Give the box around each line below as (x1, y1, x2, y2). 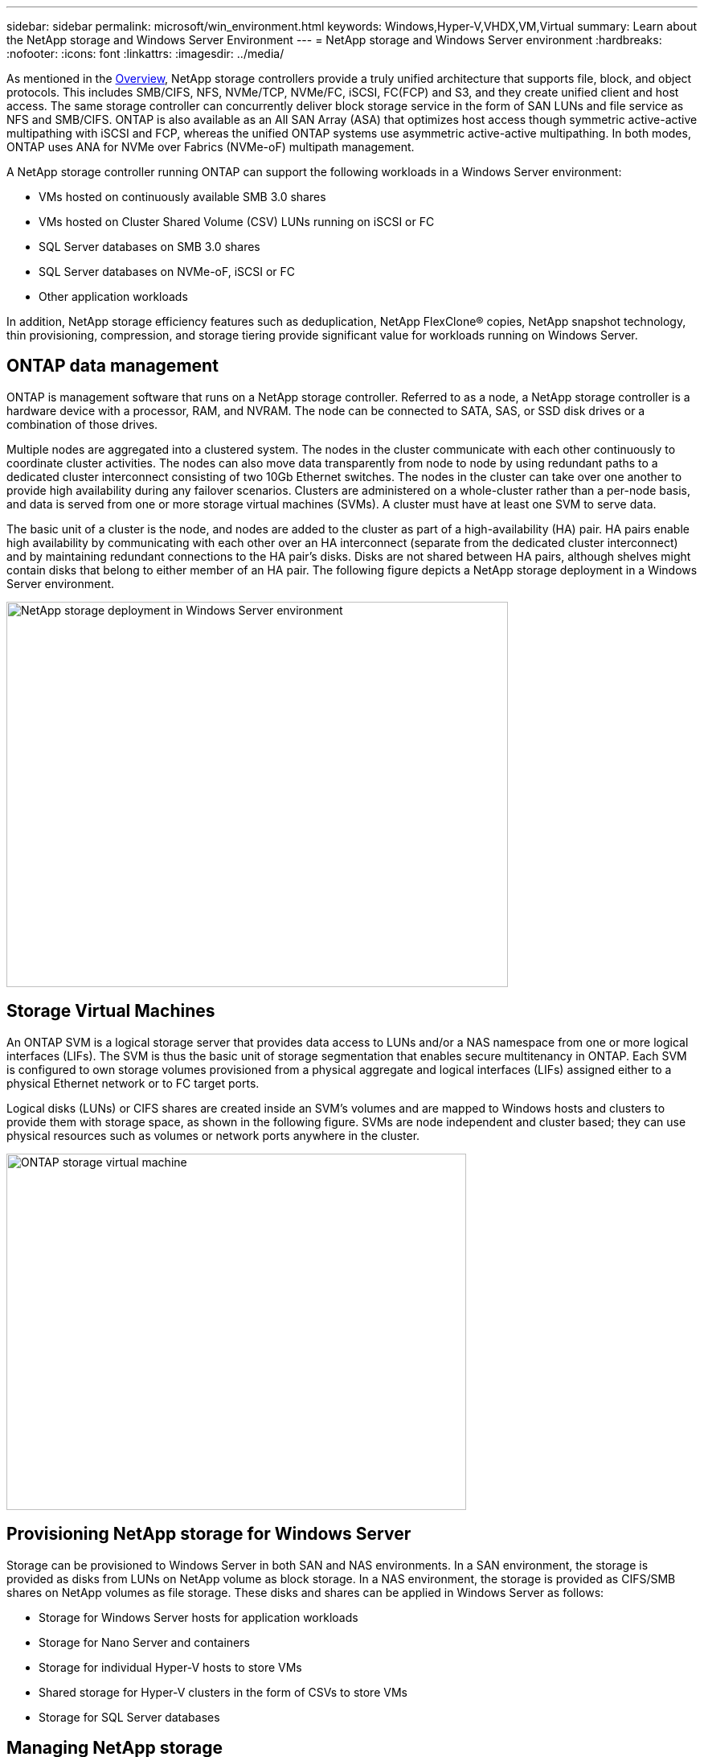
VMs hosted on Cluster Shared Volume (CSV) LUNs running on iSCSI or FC (39, 215, 435, 228)
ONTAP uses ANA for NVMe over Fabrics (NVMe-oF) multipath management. (6, 140, 415, 154)
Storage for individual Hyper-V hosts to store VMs (39, 1660, 302, 1674)
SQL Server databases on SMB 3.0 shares (39, 240, 260, 253)
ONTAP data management (6, 356, 219, 376)
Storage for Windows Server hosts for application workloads (39, 1610, 358, 1624)
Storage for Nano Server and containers (39, 1635, 250, 1649)
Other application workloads (39, 290, 188, 303)
